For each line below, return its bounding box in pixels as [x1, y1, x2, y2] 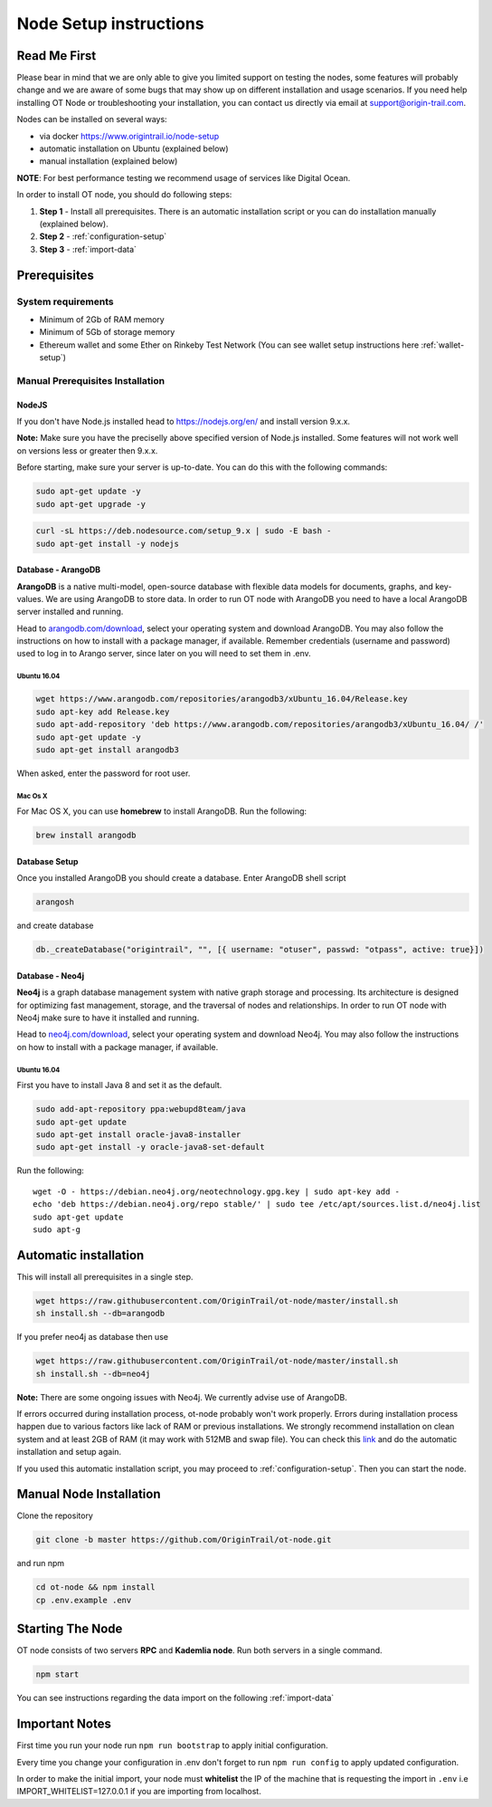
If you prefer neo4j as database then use [16, 1332, 169, 1343]
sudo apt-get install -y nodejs [35, 539, 180, 549]
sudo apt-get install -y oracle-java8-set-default [35, 1142, 266, 1152]
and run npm [16, 1558, 65, 1569]
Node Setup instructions [16, 14, 204, 33]
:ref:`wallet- [421, 339, 465, 350]
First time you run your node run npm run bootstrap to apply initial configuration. [16, 1740, 329, 1751]
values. [16, 593, 44, 604]
